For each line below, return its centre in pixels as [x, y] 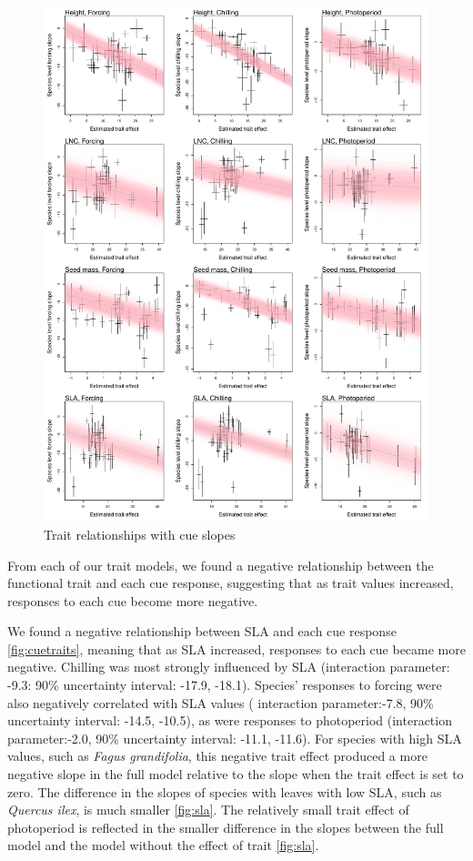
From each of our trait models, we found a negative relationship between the [221, 565]
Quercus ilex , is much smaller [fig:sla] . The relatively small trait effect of [208, 810]
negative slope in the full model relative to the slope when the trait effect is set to [236, 774]
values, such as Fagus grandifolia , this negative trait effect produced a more [217, 756]
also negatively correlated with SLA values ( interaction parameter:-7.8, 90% [221, 702]
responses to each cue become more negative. [133, 600]
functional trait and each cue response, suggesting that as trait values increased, [231, 583]
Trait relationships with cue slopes [140, 534]
